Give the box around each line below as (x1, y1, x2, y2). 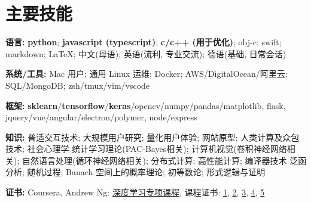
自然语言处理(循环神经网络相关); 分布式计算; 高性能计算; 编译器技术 (22, 154, 287, 166)
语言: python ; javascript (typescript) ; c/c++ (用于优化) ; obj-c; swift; (5, 36, 282, 48)
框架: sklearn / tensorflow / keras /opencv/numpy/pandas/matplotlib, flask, (5, 99, 286, 111)
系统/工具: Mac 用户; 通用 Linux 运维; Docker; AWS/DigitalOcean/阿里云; (5, 67, 288, 80)
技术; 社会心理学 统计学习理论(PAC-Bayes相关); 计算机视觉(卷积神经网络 (5, 142, 287, 155)
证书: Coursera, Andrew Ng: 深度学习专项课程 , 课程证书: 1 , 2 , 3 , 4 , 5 (5, 186, 265, 198)
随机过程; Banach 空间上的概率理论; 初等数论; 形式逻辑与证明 (27, 166, 266, 178)
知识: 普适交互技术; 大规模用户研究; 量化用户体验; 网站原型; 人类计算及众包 (5, 130, 300, 143)
